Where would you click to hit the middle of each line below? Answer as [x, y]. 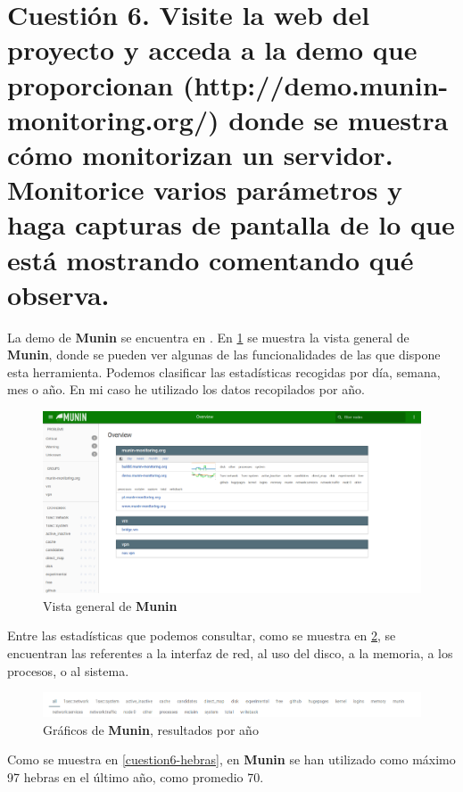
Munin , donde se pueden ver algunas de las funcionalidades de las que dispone [224, 355]
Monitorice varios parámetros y [205, 190]
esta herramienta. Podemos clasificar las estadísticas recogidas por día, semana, [224, 371]
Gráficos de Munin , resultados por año [151, 729]
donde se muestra [339, 119]
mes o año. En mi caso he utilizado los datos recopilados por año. [186, 389]
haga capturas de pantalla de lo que [231, 224]
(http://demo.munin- [315, 84]
